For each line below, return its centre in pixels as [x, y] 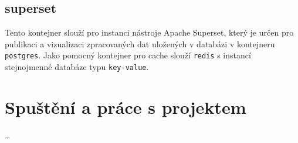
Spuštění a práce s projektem [126, 107]
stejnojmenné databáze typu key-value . [77, 67]
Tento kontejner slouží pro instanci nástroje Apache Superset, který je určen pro [149, 32]
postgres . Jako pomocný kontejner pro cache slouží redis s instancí [128, 55]
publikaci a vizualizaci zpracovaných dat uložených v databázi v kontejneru [140, 43]
